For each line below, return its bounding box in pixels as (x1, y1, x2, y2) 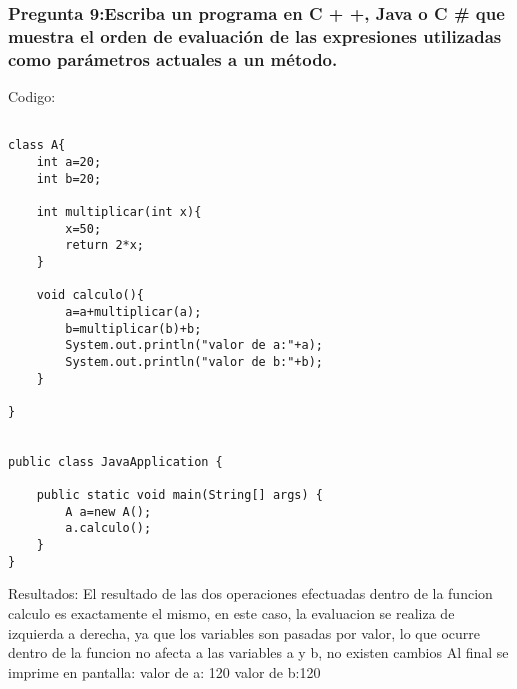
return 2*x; (65, 238, 145, 253)
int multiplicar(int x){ (36, 204, 202, 219)
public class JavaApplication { (8, 454, 223, 469)
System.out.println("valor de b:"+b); (65, 354, 323, 369)
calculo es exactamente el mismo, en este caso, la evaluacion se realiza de (8, 602, 455, 623)
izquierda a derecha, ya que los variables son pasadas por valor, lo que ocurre (8, 622, 480, 643)
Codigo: (8, 86, 56, 107)
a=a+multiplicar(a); (65, 304, 202, 319)
